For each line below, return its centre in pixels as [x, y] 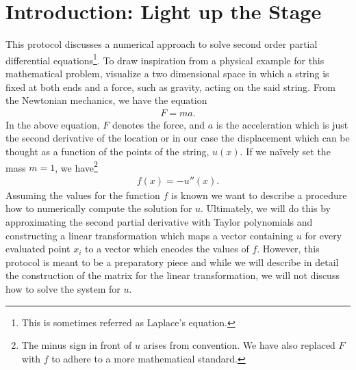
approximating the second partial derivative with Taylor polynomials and [159, 222]
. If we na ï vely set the [285, 151]
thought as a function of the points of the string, [107, 151]
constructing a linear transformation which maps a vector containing [150, 235]
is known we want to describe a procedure [259, 195]
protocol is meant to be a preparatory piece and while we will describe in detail [172, 262]
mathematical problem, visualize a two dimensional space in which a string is [167, 73]
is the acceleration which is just [282, 124]
